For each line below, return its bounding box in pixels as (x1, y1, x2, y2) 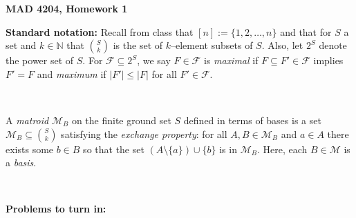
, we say (137, 53, 171, 68)
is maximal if (203, 53, 259, 68)
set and (6, 38, 37, 52)
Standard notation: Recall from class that (6, 24, 194, 39)
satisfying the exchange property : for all (61, 126, 227, 141)
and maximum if (37, 66, 106, 81)
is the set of (113, 38, 163, 52)
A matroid (6, 112, 49, 127)
